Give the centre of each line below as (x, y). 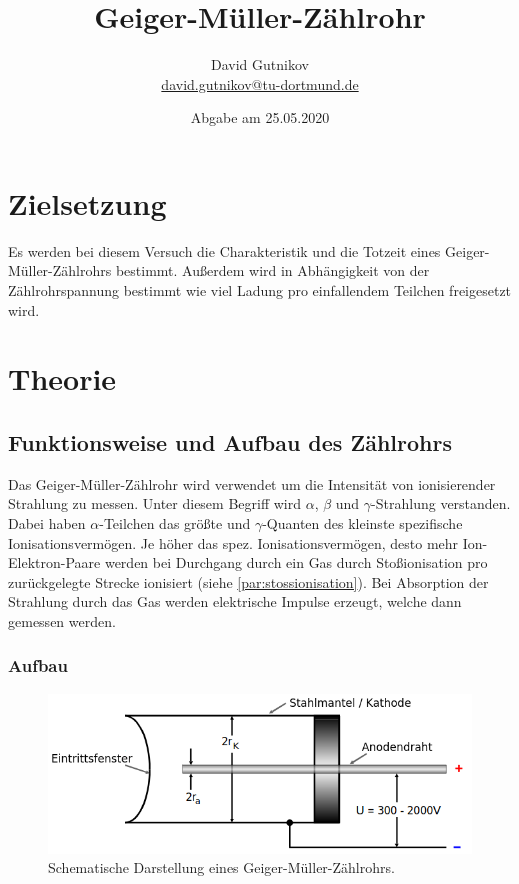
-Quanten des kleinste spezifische (362, 522)
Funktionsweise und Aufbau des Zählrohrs (230, 441)
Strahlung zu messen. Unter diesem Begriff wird (155, 503)
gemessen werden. (62, 620)
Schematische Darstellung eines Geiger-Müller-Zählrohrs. (221, 867)
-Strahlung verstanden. (441, 503)
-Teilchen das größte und (175, 522)
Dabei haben (47, 522)
